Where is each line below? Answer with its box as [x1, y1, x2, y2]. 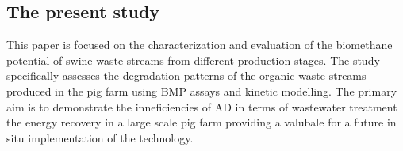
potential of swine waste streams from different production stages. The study [6, 51, 380, 68]
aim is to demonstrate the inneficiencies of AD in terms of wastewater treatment [6, 98, 397, 115]
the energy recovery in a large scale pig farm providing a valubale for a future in [6, 114, 397, 130]
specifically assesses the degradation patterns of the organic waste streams [6, 67, 367, 84]
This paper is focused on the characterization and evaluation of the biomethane [6, 36, 393, 53]
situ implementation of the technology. [6, 129, 194, 145]
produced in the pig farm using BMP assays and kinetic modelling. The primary [6, 82, 397, 99]
